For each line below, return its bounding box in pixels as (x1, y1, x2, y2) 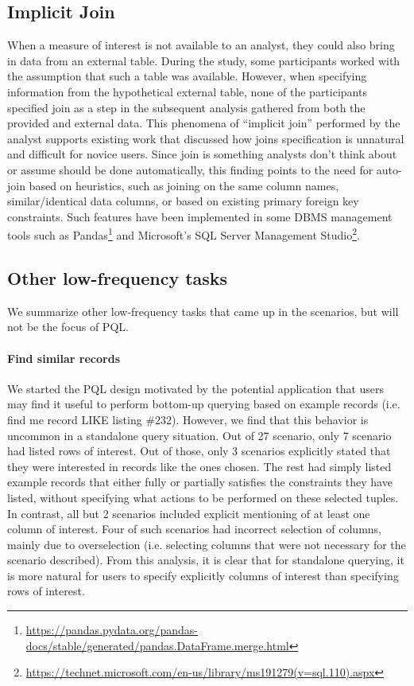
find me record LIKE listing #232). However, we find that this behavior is (7, 411, 369, 427)
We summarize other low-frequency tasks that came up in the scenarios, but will (7, 302, 399, 319)
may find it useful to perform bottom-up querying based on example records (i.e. (7, 396, 400, 412)
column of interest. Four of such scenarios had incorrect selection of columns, (7, 520, 382, 537)
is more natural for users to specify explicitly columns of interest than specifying (7, 567, 399, 583)
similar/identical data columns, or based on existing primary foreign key (7, 193, 359, 209)
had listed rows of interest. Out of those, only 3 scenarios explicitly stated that (7, 442, 391, 459)
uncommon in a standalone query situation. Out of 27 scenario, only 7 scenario (7, 427, 392, 443)
